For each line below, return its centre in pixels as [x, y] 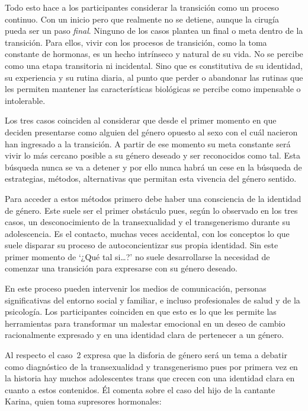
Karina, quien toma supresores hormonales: [83, 401]
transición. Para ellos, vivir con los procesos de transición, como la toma [136, 42]
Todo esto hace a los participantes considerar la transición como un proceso [142, 7]
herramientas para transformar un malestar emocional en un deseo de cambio [145, 323]
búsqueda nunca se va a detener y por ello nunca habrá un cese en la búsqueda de [153, 167]
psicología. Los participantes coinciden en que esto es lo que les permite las [141, 312]
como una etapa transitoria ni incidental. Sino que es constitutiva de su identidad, [154, 65]
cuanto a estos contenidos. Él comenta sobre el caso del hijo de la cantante [140, 389]
